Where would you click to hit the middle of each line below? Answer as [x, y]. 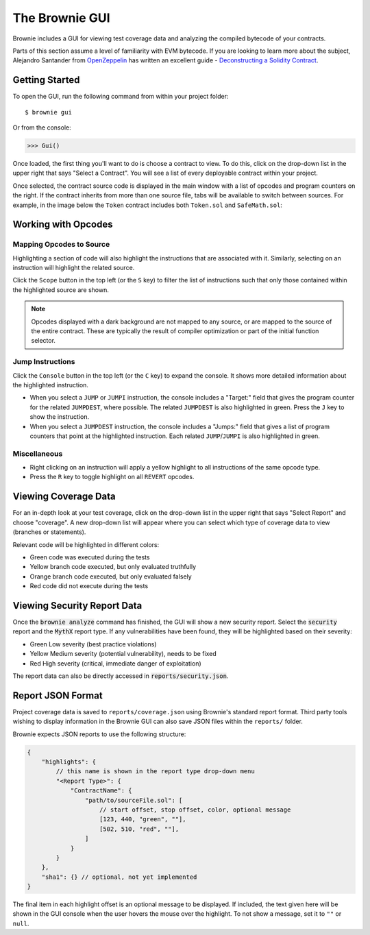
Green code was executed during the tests [90, 557]
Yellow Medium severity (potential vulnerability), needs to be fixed [123, 654]
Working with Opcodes [63, 224]
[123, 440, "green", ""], [143, 819]
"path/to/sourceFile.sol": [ [134, 800]
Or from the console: [42, 127]
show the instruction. [60, 417]
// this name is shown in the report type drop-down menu [155, 772]
